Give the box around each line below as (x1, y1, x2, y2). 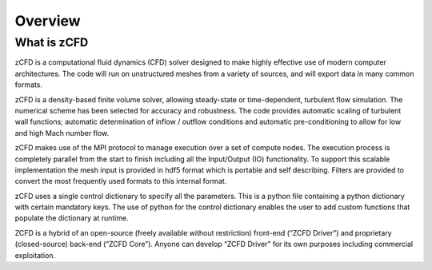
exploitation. (14, 250, 56, 260)
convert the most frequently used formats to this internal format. (14, 177, 227, 186)
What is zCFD (14, 35, 89, 50)
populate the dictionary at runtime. (14, 213, 129, 223)
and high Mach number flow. (14, 128, 110, 137)
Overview (14, 12, 81, 30)
